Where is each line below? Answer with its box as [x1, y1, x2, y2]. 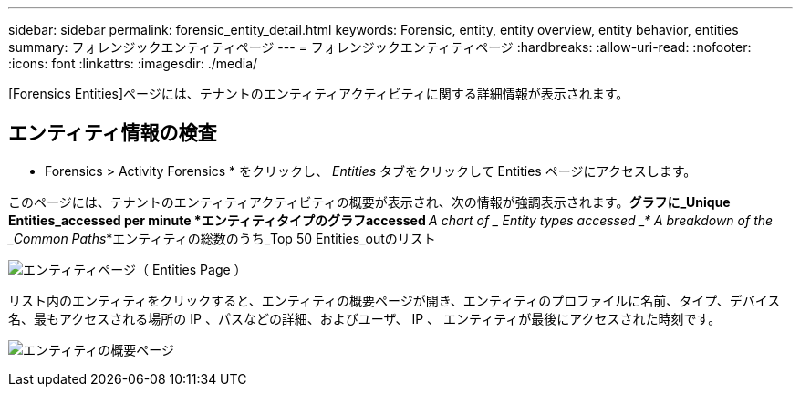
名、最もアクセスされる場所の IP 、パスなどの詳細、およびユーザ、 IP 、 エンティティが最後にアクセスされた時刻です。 [8, 310, 722, 327]
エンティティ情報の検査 [8, 121, 217, 145]
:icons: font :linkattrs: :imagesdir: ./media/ [8, 56, 258, 71]
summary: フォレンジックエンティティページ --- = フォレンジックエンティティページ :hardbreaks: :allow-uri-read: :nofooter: [8, 39, 752, 55]
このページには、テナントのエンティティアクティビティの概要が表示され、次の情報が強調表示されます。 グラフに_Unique [8, 193, 731, 210]
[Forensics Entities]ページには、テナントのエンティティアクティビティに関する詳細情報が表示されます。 [8, 86, 629, 101]
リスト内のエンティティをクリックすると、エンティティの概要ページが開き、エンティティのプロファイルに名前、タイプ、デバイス [8, 292, 781, 308]
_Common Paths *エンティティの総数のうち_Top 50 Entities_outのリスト [8, 230, 436, 246]
